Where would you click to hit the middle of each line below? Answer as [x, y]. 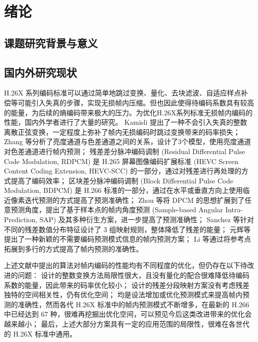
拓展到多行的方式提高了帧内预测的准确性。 [73, 248]
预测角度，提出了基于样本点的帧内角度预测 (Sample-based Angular [117, 210]
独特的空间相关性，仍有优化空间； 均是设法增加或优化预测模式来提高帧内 [123, 295]
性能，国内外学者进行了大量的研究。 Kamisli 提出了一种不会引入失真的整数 [126, 122]
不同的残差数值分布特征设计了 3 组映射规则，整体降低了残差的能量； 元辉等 [127, 229]
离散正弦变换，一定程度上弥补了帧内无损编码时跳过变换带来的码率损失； [122, 131]
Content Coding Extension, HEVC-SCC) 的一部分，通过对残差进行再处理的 [123, 171]
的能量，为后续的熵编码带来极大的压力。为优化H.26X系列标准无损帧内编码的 [128, 112]
